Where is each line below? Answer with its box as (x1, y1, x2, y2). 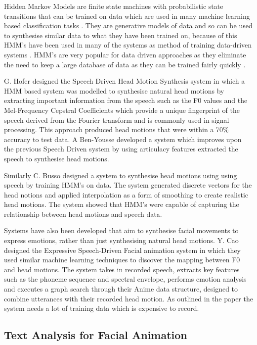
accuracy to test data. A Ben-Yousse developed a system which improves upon (4, 134, 242, 144)
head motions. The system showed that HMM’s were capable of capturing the (4, 199, 239, 209)
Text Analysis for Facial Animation (4, 327, 187, 343)
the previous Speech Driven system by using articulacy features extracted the (4, 144, 238, 154)
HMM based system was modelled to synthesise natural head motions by (4, 85, 224, 96)
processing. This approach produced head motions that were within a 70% (4, 124, 229, 135)
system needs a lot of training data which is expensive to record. (4, 303, 199, 313)
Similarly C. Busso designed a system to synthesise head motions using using (4, 170, 237, 180)
